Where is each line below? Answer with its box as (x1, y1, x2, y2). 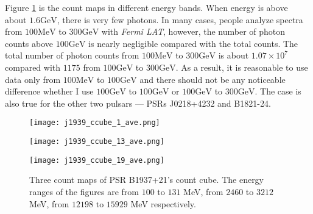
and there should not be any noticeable (139, 73, 286, 85)
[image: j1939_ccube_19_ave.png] (29, 155, 164, 165)
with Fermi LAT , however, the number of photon (101, 25, 286, 38)
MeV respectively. (130, 197, 196, 210)
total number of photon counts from (5, 49, 139, 62)
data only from (5, 73, 61, 85)
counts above (5, 37, 54, 49)
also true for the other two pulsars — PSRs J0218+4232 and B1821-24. (5, 96, 271, 109)
